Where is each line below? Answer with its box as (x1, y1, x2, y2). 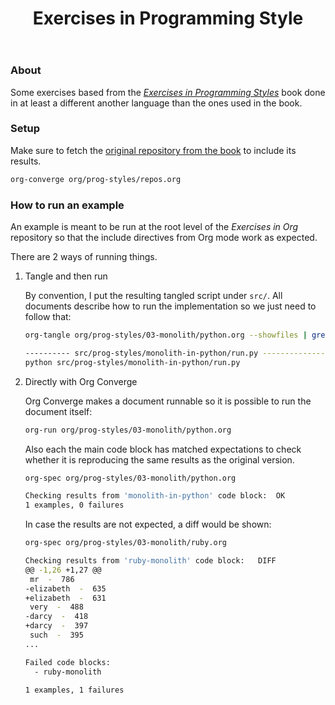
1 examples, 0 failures (24, 500, 125, 511)
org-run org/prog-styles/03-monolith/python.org (24, 425, 232, 435)
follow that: (24, 311, 72, 323)
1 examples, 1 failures (24, 685, 125, 695)
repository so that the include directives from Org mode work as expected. (10, 232, 318, 244)
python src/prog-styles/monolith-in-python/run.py (24, 357, 241, 367)
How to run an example (10, 198, 125, 212)
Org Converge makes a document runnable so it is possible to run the (24, 395, 312, 407)
